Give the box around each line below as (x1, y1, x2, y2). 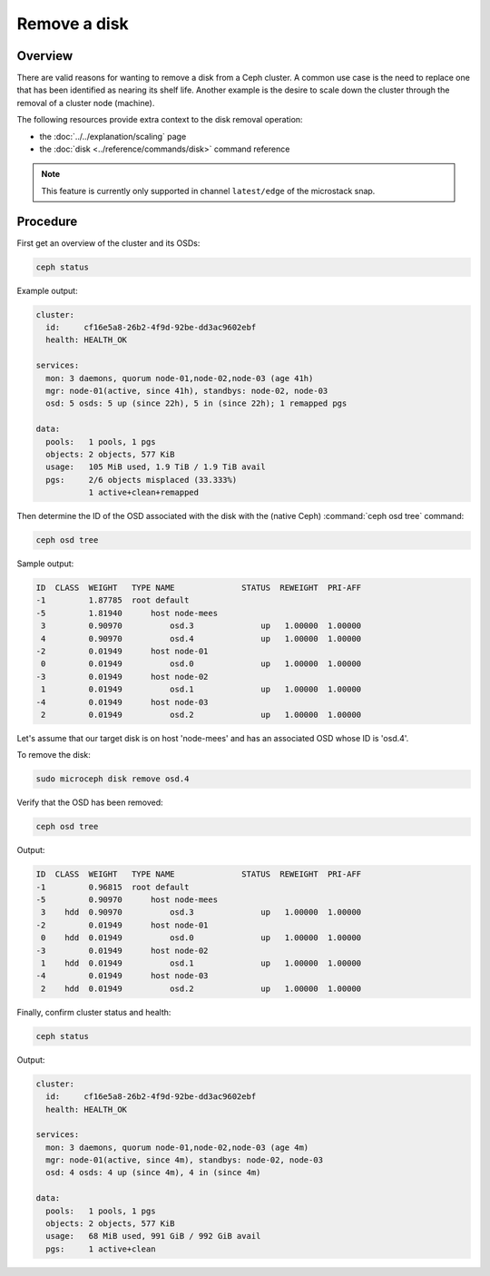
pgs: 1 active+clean (45, 1243, 156, 1254)
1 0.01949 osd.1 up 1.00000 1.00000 (41, 684, 362, 694)
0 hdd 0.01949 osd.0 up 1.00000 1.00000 (41, 933, 362, 943)
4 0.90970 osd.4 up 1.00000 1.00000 (41, 633, 362, 643)
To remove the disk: (16, 750, 91, 761)
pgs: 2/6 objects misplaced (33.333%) (45, 475, 238, 485)
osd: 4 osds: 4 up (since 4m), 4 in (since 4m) (45, 1167, 261, 1178)
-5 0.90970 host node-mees (35, 895, 218, 905)
